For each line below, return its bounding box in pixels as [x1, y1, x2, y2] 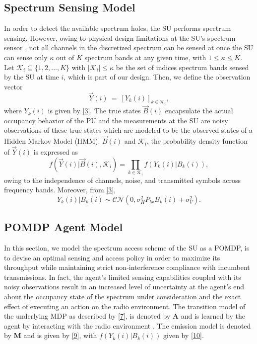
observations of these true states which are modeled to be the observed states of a [4, 125, 253, 135]
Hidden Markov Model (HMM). [4, 136, 100, 146]
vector [4, 81, 23, 91]
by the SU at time [4, 72, 59, 82]
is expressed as [33, 147, 78, 157]
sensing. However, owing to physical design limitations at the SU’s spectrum [4, 32, 236, 43]
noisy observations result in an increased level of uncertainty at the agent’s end [4, 281, 244, 292]
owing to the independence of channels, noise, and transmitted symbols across [4, 174, 241, 185]
